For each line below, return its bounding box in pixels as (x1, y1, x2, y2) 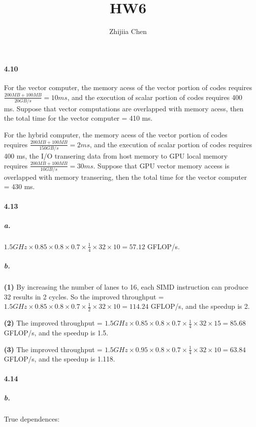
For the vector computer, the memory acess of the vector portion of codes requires (4, 82, 252, 92)
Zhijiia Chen (109, 26, 147, 36)
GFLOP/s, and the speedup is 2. (151, 301, 250, 311)
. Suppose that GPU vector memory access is (93, 160, 229, 170)
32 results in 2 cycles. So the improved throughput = (4, 291, 164, 301)
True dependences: (4, 413, 60, 424)
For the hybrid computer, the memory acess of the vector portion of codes (4, 130, 227, 140)
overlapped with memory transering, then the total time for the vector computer (4, 171, 247, 182)
